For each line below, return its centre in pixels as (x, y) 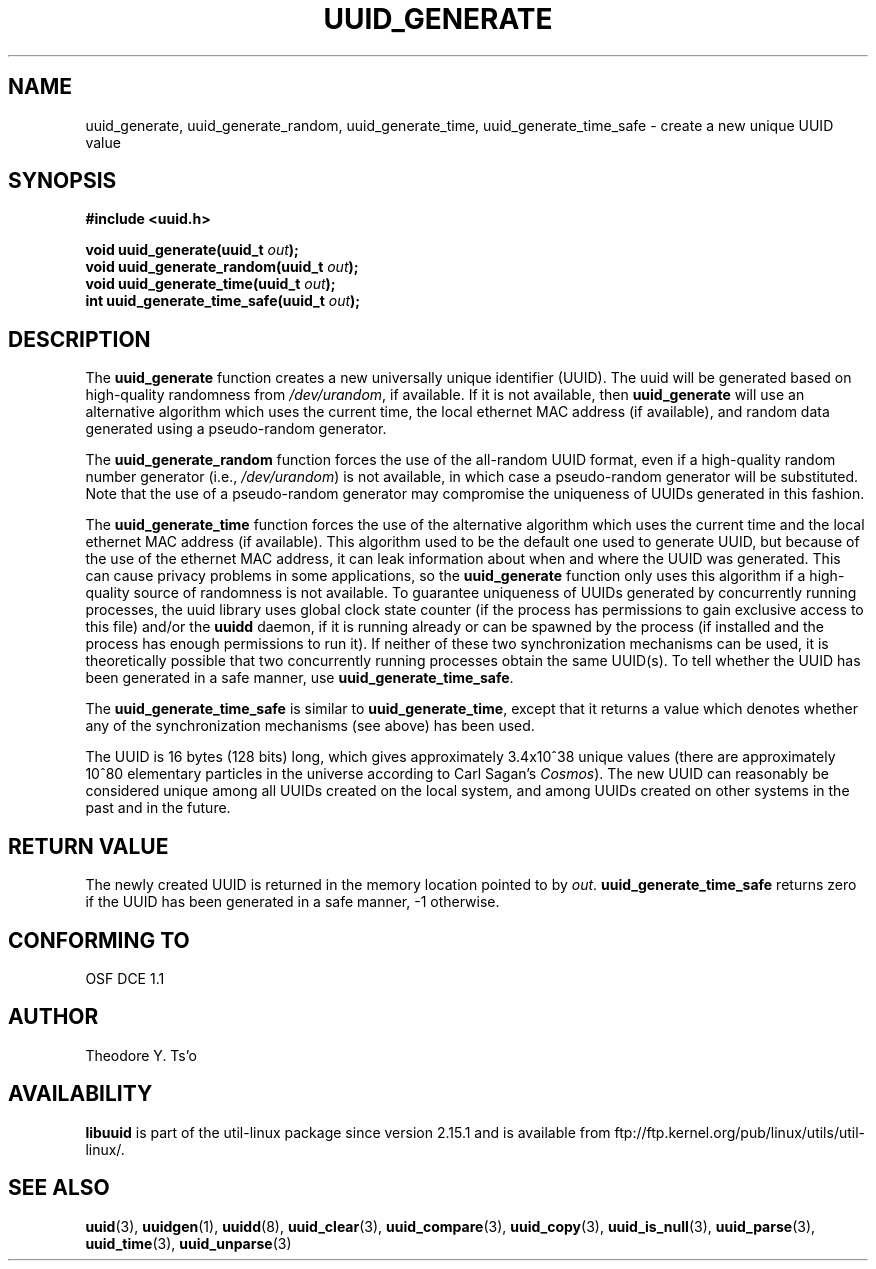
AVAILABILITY (80, 1094)
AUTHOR (53, 1017)
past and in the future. (158, 808)
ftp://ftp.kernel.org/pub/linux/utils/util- (739, 1132)
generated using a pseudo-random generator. (236, 429)
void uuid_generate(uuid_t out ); (192, 250)
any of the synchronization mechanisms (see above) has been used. (310, 726)
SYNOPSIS (62, 181)
